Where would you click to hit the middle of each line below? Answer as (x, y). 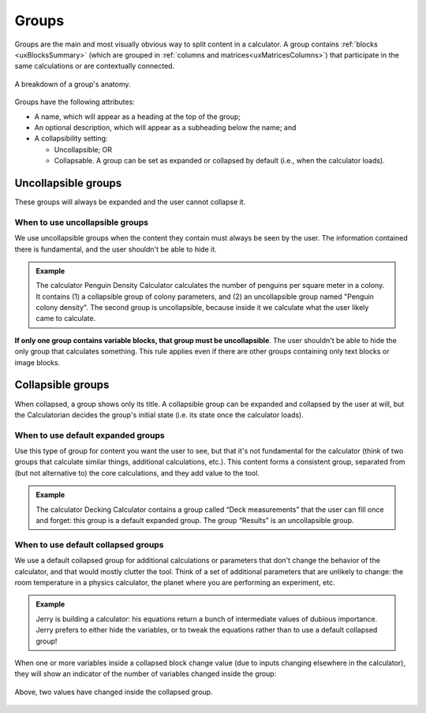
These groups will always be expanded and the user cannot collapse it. (130, 202)
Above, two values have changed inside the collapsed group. (114, 692)
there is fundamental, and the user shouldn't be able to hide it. (116, 249)
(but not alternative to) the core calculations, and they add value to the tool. (137, 472)
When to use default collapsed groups (89, 544)
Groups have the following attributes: (75, 102)
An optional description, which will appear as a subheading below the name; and (165, 127)
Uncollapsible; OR (83, 149)
